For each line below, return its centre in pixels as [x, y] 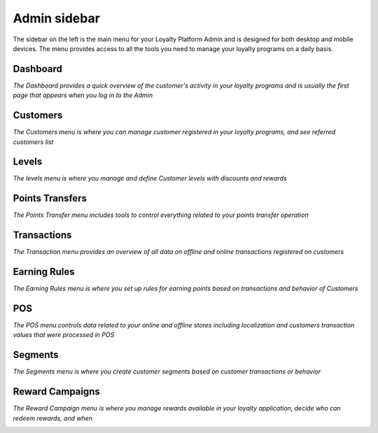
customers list [33, 142]
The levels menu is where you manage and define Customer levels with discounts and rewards [150, 178]
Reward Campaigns [57, 392]
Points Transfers [50, 198]
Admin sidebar [57, 18]
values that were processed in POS [64, 335]
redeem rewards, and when [53, 418]
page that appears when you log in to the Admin [83, 95]
